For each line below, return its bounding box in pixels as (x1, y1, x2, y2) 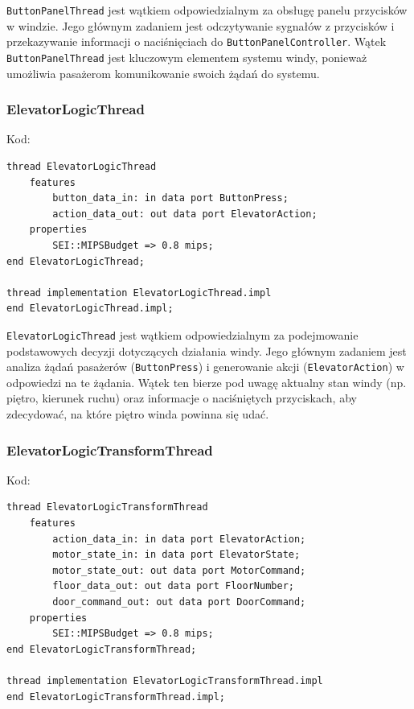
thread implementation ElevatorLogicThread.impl (6, 286, 272, 299)
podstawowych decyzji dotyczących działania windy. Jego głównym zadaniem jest (6, 342, 407, 359)
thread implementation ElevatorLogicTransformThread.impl (6, 674, 323, 686)
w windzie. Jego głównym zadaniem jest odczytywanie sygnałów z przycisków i (6, 17, 395, 34)
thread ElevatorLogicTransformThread (6, 501, 208, 513)
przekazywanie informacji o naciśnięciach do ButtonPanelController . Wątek (6, 33, 387, 50)
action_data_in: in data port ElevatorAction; (52, 533, 306, 545)
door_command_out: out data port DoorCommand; (52, 596, 306, 608)
